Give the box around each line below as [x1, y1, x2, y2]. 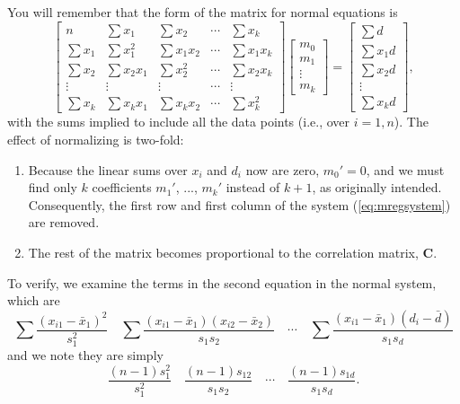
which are [7, 291, 60, 310]
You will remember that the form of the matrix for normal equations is [7, 3, 398, 21]
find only [28, 178, 77, 197]
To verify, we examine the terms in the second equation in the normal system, [7, 273, 437, 292]
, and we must [366, 160, 445, 179]
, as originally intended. [312, 178, 442, 197]
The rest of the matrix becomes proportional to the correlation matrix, [28, 243, 419, 262]
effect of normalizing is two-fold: [7, 130, 184, 149]
